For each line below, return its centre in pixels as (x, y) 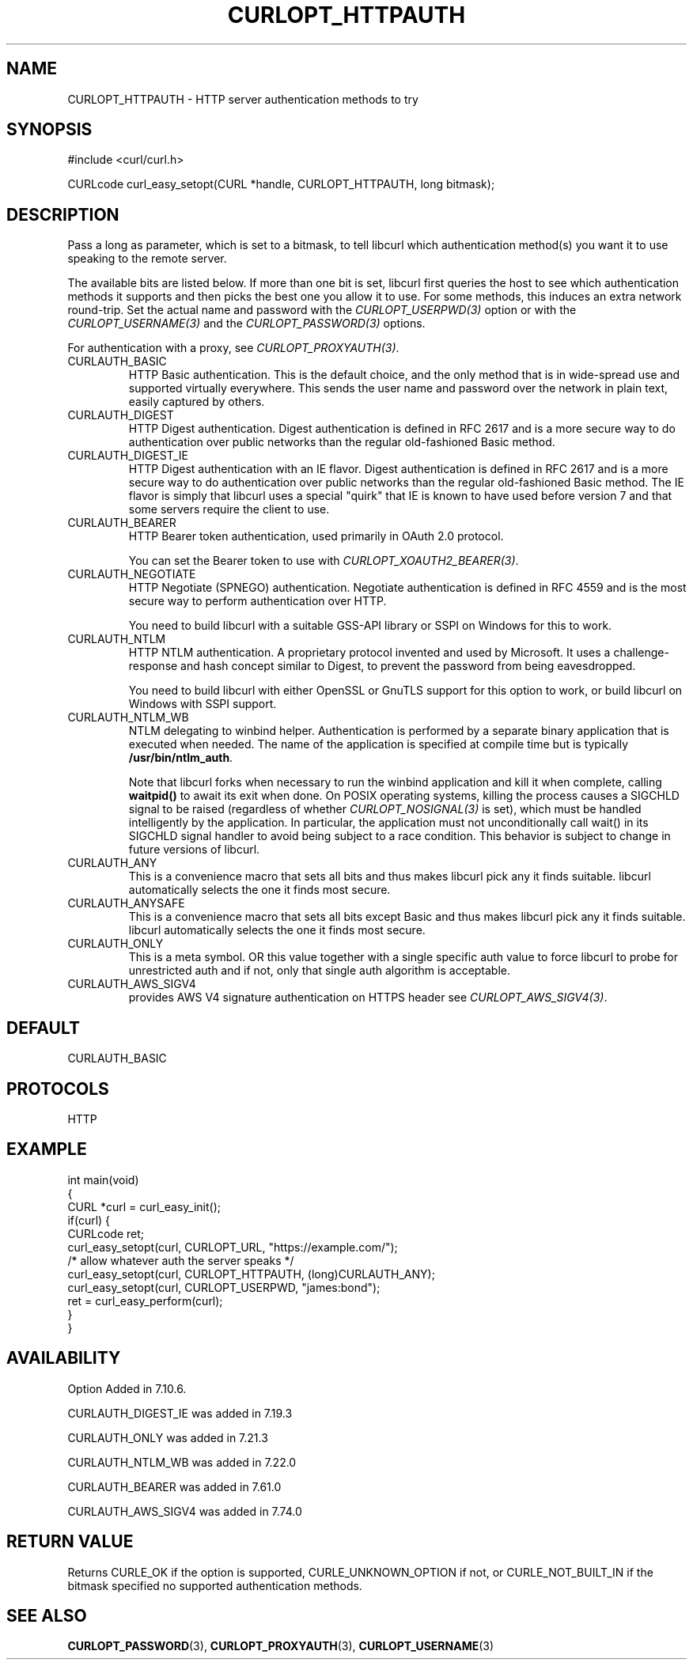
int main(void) (103, 1179)
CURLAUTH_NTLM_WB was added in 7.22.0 (182, 1462)
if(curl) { (89, 1220)
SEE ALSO (47, 1615)
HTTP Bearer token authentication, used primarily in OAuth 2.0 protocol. (316, 536)
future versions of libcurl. (194, 850)
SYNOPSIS (49, 130)
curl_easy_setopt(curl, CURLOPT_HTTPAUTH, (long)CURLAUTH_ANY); (251, 1274)
